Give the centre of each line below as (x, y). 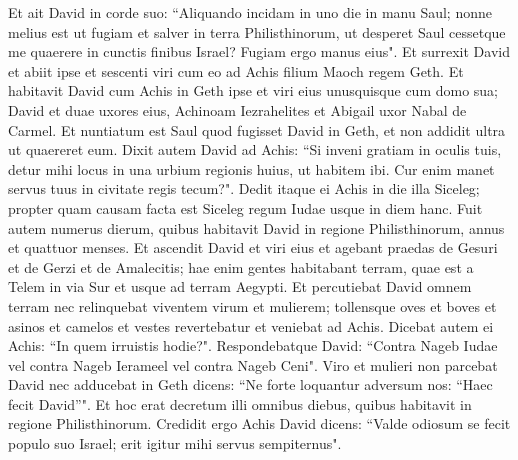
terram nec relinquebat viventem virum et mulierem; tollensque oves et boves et (252, 305)
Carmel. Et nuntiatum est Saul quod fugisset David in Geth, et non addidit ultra (257, 129)
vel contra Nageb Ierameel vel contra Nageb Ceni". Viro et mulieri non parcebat (253, 364)
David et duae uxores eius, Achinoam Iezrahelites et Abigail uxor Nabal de (237, 109)
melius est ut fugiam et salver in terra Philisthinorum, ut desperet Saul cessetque (257, 31)
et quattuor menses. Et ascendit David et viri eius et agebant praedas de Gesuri (253, 247)
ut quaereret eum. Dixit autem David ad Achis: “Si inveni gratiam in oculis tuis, (255, 149)
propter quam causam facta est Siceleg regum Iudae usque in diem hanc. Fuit (245, 207)
